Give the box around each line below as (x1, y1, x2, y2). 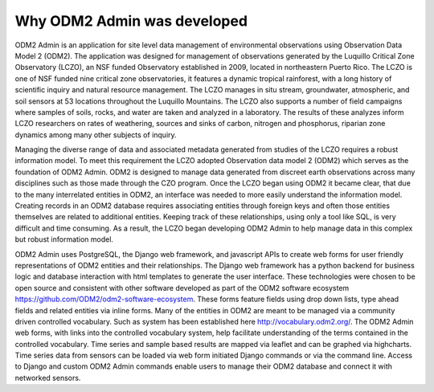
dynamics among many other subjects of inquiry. (14, 129, 177, 140)
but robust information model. (14, 235, 114, 244)
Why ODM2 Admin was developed (14, 12, 248, 30)
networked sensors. (14, 373, 81, 382)
